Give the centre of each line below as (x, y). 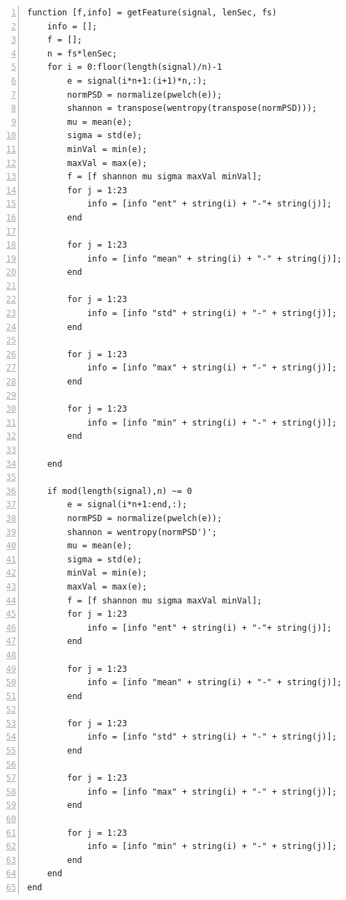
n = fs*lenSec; (82, 53)
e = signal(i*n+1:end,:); (127, 505)
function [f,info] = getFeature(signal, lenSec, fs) (152, 13)
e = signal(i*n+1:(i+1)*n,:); (137, 81)
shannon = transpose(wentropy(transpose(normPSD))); (192, 108)
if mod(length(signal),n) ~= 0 (120, 491)
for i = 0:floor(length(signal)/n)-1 (135, 67)
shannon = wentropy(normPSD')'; (142, 532)
